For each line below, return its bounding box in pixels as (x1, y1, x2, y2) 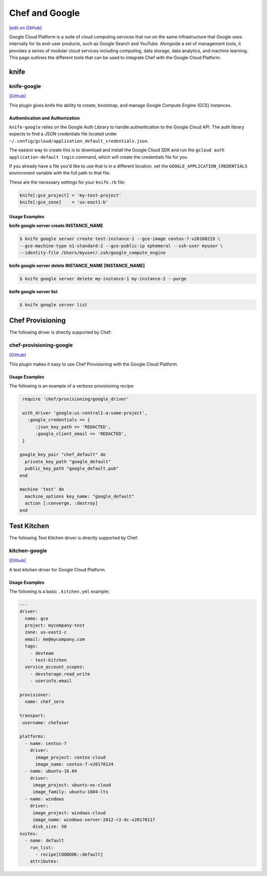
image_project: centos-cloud (35, 754, 106, 760)
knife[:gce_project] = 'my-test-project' (19, 192, 122, 198)
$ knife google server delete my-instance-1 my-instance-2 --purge (19, 276, 187, 281)
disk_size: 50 (32, 824, 67, 829)
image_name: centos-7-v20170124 (35, 761, 114, 767)
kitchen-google (9, 547, 47, 554)
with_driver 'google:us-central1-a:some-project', (22, 410, 148, 416)
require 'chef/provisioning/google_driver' (22, 396, 130, 402)
